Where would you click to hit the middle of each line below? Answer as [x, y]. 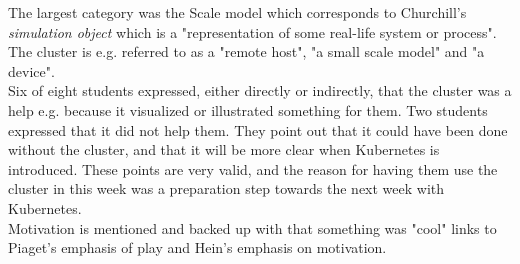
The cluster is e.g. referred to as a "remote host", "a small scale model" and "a [246, 51]
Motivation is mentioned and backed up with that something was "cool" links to [252, 227]
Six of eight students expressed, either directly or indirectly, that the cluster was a [260, 90]
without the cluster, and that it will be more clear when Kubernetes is [224, 149]
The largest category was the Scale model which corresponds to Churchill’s [237, 12]
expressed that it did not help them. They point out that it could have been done [258, 129]
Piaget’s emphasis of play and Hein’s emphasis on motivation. [197, 247]
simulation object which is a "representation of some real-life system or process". [252, 31]
